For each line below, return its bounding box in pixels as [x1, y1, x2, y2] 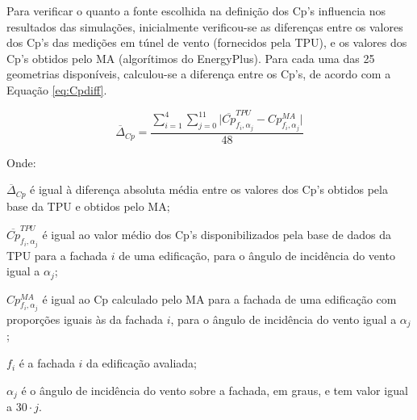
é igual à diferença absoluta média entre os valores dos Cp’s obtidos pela [30, 181, 388, 198]
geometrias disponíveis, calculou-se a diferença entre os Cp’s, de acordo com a [6, 65, 391, 82]
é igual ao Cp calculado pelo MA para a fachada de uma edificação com [42, 290, 397, 307]
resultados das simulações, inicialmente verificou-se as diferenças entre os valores [6, 18, 403, 35]
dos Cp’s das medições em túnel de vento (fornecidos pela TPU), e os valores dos [6, 34, 407, 51]
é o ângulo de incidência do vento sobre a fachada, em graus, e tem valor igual [21, 381, 408, 398]
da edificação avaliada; [86, 355, 197, 372]
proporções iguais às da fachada [6, 311, 163, 328]
